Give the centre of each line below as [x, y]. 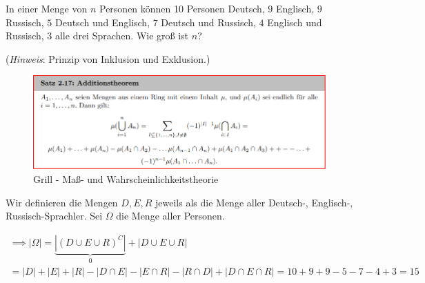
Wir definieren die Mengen [62, 202]
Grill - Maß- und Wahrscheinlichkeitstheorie [126, 178]
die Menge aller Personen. [170, 216]
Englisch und [295, 22]
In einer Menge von [47, 8]
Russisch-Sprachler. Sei [54, 216]
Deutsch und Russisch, [208, 22]
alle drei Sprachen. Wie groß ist [122, 36]
